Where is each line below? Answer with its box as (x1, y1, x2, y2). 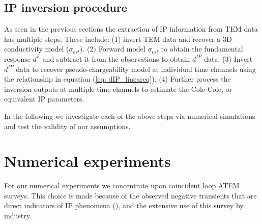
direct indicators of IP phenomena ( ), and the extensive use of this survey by (4, 200, 244, 211)
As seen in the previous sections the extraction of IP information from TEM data (4, 23, 258, 34)
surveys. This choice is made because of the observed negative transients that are (4, 190, 257, 201)
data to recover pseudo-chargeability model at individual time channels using (16, 63, 256, 74)
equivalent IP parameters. (4, 93, 84, 104)
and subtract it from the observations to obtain (42, 53, 190, 64)
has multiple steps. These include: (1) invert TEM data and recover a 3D (4, 33, 232, 44)
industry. (4, 210, 32, 221)
